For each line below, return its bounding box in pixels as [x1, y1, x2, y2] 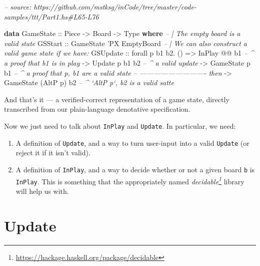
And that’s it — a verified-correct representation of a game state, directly [4, 94, 229, 104]
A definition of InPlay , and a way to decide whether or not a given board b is [15, 164, 255, 174]
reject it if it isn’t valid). [15, 147, 90, 158]
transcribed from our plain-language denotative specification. [4, 104, 190, 114]
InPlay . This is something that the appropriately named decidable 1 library [15, 174, 244, 186]
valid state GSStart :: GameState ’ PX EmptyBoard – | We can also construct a [4, 38, 247, 48]
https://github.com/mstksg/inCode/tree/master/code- [33, 2, 196, 12]
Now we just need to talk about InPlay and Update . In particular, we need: [4, 120, 236, 131]
